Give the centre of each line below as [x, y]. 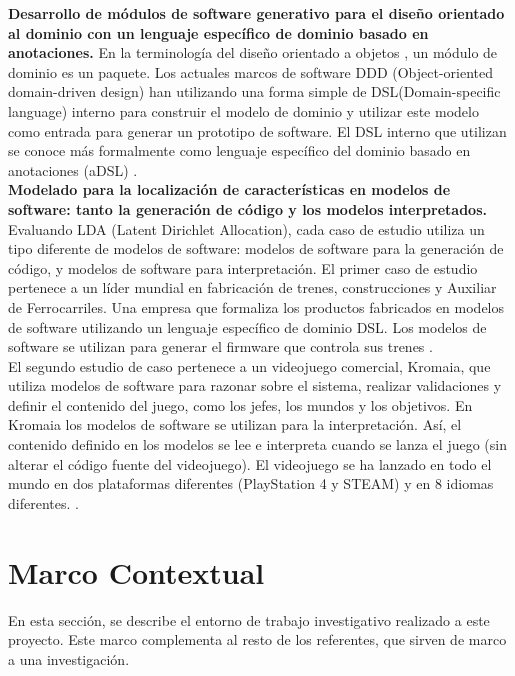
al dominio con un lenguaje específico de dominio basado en [218, 32]
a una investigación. [69, 658]
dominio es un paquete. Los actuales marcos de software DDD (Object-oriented [251, 71]
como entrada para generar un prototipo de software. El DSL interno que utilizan [257, 130]
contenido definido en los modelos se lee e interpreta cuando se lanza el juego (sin [257, 444]
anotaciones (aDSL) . [73, 169]
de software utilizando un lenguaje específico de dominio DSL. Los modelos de [247, 326]
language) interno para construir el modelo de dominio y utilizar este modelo [243, 110]
